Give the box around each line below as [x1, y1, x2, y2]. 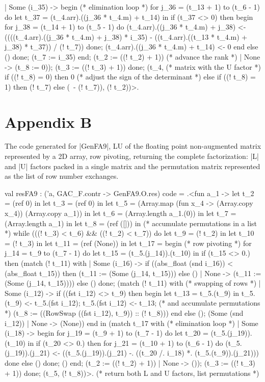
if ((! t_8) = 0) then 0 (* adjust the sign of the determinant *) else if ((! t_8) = [5, 71, 256, 82]
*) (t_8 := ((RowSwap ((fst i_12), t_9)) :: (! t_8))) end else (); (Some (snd [5, 307, 244, 318]
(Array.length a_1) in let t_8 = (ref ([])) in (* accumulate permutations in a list [5, 217, 257, 228]
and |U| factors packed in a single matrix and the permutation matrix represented [5, 160, 260, 171]
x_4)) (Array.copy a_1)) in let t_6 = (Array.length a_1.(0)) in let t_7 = [5, 208, 236, 219]
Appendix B [5, 111, 92, 132]
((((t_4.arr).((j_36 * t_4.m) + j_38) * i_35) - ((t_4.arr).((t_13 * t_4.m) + [5, 31, 248, 42]
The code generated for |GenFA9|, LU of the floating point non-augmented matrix [5, 141, 261, 151]
